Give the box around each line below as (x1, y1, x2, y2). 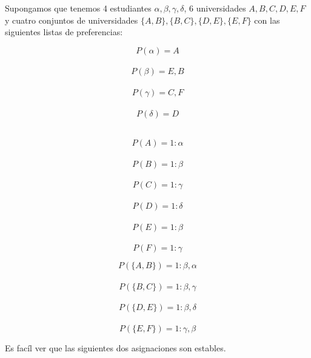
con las (254, 13, 280, 26)
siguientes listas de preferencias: (5, 25, 123, 38)
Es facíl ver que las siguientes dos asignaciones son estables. (5, 341, 226, 354)
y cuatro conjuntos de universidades (5, 13, 138, 26)
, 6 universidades (184, 2, 246, 14)
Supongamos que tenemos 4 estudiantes (5, 2, 152, 14)
